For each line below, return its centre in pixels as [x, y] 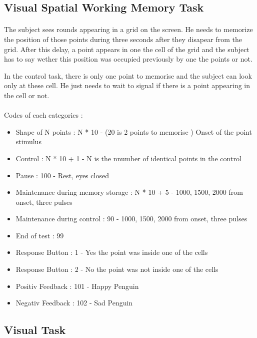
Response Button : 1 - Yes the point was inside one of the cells [112, 252]
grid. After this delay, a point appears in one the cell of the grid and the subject [127, 49]
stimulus [28, 141]
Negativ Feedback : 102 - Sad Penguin [74, 303]
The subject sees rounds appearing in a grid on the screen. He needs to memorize [128, 29]
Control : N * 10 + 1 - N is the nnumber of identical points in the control [128, 158]
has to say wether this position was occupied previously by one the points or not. [128, 59]
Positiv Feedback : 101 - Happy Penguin [77, 286]
